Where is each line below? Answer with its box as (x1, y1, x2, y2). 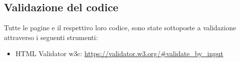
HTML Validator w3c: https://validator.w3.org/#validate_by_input (15, 48, 223, 59)
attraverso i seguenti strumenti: (4, 32, 98, 42)
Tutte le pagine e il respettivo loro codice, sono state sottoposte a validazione (4, 22, 236, 33)
